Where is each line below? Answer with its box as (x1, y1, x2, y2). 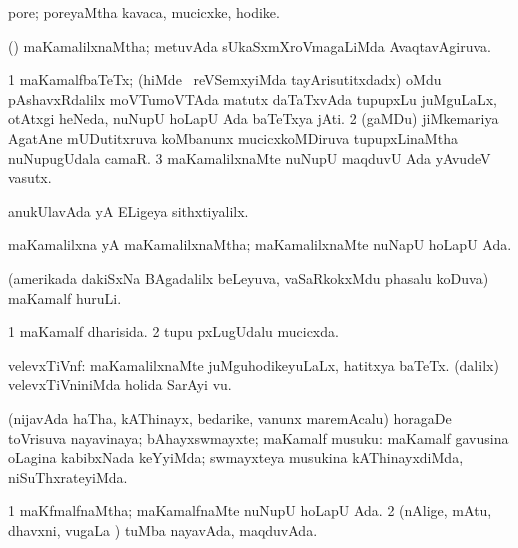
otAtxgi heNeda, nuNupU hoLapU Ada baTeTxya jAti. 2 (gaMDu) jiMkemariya (8, 108, 499, 129)
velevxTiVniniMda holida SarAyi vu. (8, 374, 232, 395)
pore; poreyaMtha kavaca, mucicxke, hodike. (8, 2, 280, 22)
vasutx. (8, 167, 52, 188)
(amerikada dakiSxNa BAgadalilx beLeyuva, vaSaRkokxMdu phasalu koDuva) (8, 267, 489, 288)
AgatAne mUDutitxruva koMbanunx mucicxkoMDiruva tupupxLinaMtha (8, 127, 458, 148)
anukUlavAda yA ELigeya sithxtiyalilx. (8, 200, 249, 221)
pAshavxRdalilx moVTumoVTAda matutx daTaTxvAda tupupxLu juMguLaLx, (8, 88, 498, 109)
